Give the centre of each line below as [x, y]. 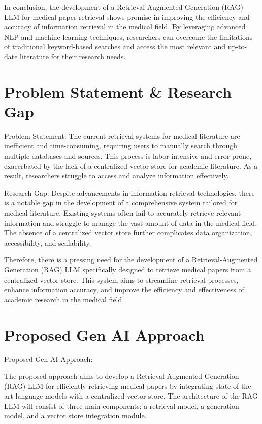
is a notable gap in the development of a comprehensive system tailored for [121, 203]
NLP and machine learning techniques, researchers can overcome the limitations [128, 36]
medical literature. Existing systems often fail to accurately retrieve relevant [123, 213]
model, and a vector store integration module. [75, 416]
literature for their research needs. [73, 56]
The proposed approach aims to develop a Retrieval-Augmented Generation [122, 376]
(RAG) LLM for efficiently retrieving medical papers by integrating [109, 386]
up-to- [237, 47]
